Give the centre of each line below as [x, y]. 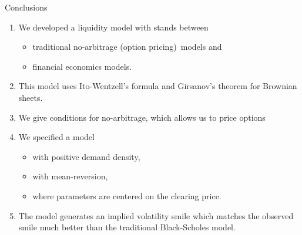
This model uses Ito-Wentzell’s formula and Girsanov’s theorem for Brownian [158, 86]
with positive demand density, [86, 156]
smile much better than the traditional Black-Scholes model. [127, 227]
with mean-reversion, [70, 176]
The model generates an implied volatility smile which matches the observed [156, 215]
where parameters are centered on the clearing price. [127, 195]
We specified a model [56, 137]
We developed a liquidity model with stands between [113, 27]
